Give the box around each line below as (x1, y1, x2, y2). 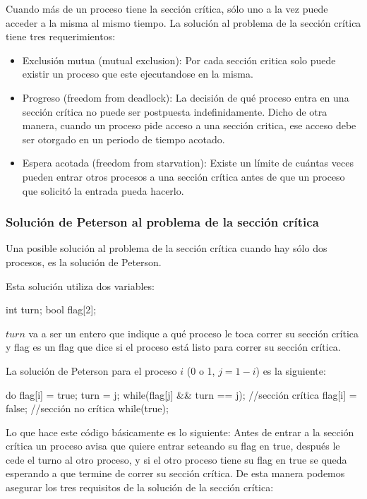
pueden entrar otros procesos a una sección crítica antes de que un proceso (22, 169, 345, 184)
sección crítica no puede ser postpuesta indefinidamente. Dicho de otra (22, 104, 327, 119)
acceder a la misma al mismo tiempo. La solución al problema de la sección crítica (6, 15, 361, 30)
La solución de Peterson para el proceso (6, 363, 177, 378)
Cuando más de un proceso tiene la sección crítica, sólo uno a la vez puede (6, 1, 328, 16)
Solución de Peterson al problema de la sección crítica (6, 213, 319, 231)
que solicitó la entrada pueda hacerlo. (22, 183, 184, 198)
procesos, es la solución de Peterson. (6, 254, 162, 269)
